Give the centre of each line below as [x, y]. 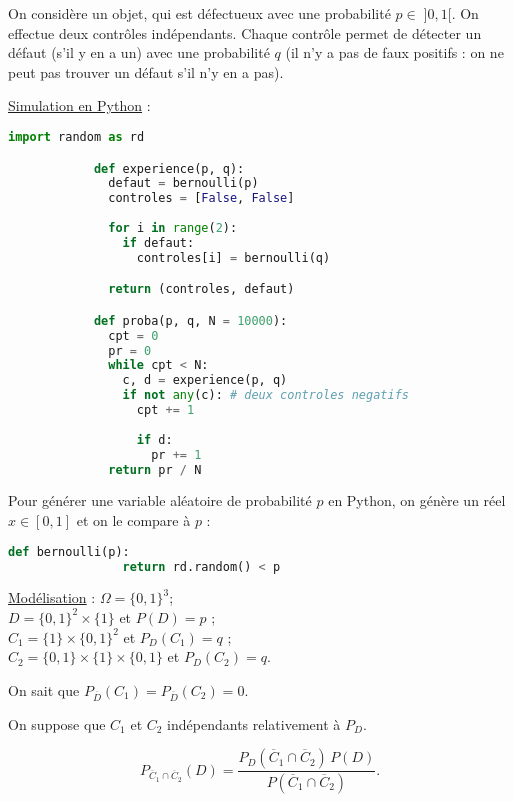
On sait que [44, 689]
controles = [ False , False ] [201, 198]
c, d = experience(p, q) [205, 380]
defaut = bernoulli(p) [183, 183]
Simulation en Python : [79, 105]
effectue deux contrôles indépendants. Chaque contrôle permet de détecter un [245, 32]
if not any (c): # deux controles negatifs [265, 395]
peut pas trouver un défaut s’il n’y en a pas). [146, 71]
